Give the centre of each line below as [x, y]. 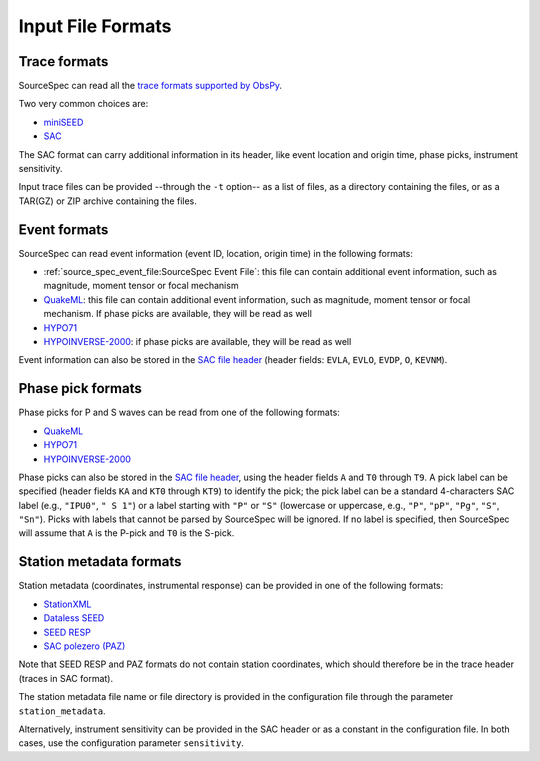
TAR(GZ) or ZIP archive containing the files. [107, 201]
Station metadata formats [100, 561]
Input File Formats [95, 26]
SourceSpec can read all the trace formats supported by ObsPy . [150, 86]
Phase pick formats [80, 388]
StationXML [67, 604]
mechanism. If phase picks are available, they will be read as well [177, 314]
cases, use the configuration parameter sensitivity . [131, 743]
